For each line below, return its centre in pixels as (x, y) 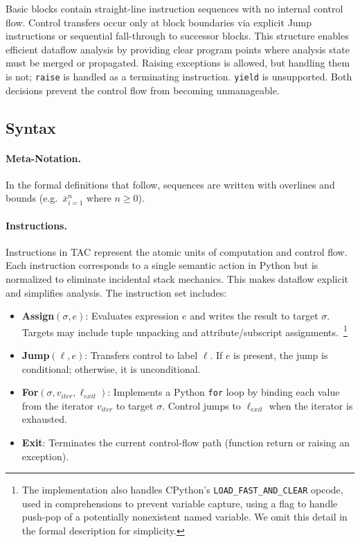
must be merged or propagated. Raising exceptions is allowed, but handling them (178, 63)
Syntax (31, 127)
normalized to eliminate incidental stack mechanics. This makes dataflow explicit (177, 278)
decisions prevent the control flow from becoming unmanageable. (143, 90)
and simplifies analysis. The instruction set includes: (116, 292)
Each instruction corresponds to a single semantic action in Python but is (162, 265)
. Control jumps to (201, 405)
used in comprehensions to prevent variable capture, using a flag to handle (180, 503)
